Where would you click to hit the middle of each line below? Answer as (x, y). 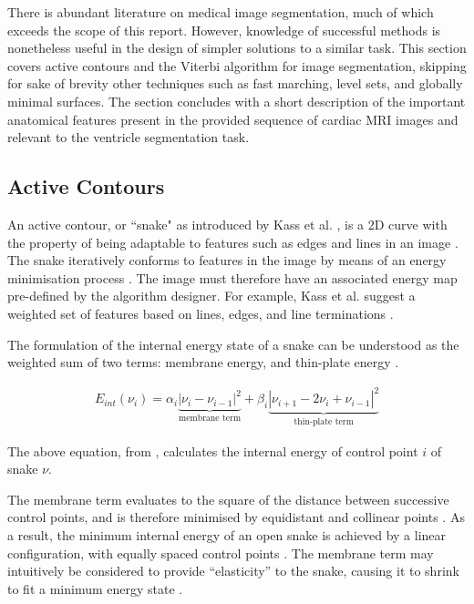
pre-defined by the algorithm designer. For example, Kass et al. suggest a (211, 296)
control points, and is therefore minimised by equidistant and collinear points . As (236, 517)
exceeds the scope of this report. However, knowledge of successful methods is (224, 30)
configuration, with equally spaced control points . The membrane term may (221, 553)
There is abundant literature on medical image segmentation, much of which (221, 12)
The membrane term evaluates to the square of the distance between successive (228, 499)
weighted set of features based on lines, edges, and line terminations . (201, 313)
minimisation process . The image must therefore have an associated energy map (232, 277)
